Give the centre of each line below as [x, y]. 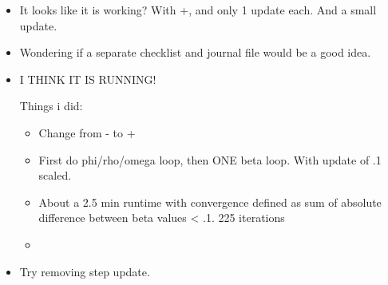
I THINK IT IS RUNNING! [88, 79]
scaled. [55, 175]
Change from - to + [87, 132]
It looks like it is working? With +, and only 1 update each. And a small [198, 10]
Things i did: [51, 106]
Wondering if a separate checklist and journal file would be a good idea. [195, 52]
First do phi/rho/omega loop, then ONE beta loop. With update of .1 [210, 159]
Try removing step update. [85, 271]
